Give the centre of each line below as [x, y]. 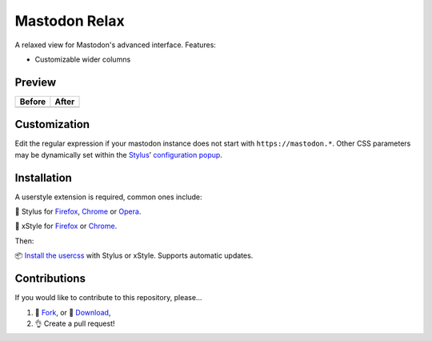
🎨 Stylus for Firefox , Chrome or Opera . [78, 211]
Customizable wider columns [83, 59]
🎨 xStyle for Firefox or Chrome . [66, 226]
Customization [52, 124]
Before [33, 102]
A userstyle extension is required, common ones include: [109, 197]
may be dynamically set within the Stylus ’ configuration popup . [119, 154]
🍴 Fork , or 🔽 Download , [73, 312]
